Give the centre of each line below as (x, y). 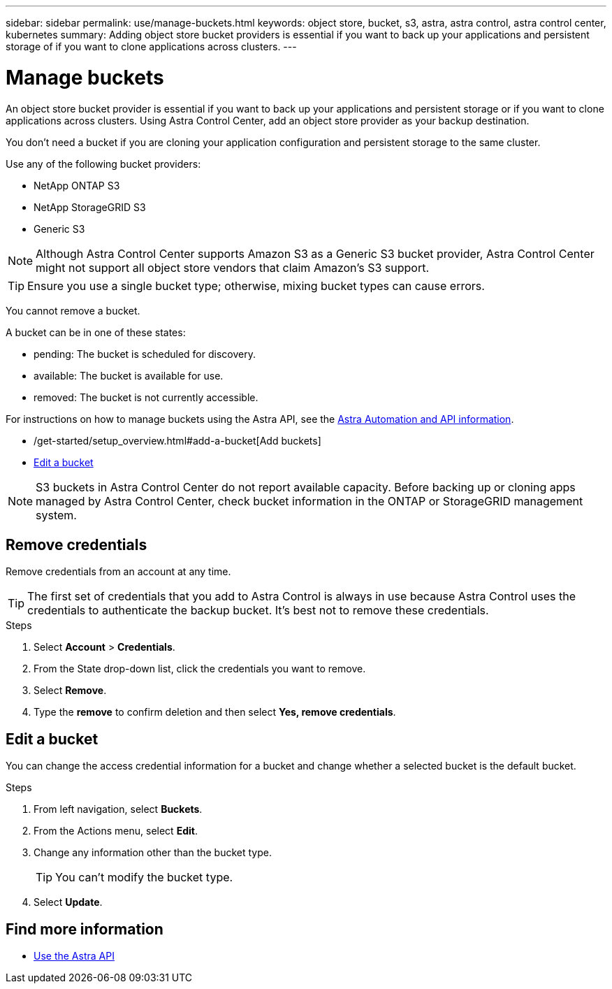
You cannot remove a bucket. (73, 310)
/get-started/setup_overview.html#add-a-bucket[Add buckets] (177, 440)
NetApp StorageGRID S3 (90, 207)
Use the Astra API (74, 956)
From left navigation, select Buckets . (118, 809)
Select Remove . (70, 691)
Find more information (85, 929)
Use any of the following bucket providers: (103, 164)
